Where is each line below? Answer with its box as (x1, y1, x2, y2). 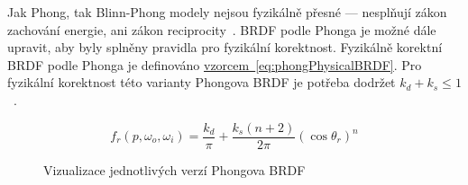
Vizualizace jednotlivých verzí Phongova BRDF (43, 160, 306, 179)
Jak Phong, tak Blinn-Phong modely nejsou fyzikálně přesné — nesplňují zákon (7, 3, 447, 21)
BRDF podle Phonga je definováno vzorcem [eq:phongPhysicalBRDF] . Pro (7, 55, 422, 74)
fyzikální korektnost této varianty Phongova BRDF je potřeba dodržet (7, 73, 396, 92)
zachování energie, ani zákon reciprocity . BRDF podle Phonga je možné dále (7, 20, 436, 39)
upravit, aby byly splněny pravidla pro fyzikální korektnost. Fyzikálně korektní (7, 38, 443, 57)
